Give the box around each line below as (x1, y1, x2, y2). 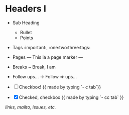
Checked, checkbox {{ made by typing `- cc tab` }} (19, 94, 124, 100)
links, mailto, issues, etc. (5, 104, 56, 110)
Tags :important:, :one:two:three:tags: (12, 44, 91, 50)
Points (20, 35, 34, 41)
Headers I (5, 3, 47, 15)
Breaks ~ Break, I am (12, 64, 56, 70)
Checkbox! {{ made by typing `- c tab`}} (19, 84, 101, 90)
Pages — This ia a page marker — (12, 54, 83, 60)
